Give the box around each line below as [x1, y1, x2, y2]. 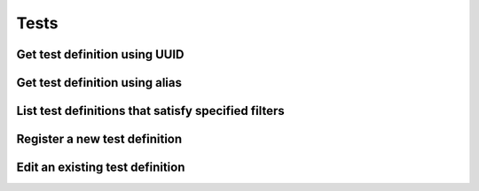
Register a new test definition [16, 132, 183, 147]
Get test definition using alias [16, 75, 182, 90]
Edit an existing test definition [16, 160, 185, 175]
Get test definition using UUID [16, 47, 185, 62]
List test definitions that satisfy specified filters [16, 103, 285, 118]
